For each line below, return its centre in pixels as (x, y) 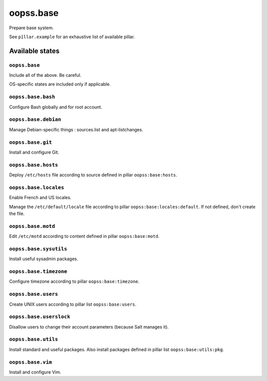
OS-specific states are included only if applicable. (60, 84)
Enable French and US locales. (40, 198)
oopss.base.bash (32, 97)
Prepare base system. (31, 28)
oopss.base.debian (35, 120)
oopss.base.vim (30, 362)
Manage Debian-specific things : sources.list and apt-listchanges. (76, 129)
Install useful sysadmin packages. (44, 259)
